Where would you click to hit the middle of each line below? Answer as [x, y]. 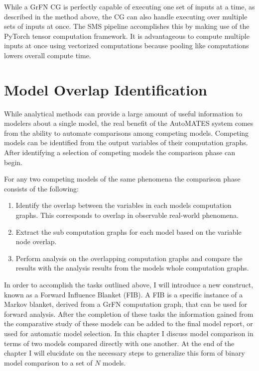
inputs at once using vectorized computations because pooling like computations [127, 46]
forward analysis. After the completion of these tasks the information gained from [129, 314]
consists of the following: [41, 188]
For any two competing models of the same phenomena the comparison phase [122, 179]
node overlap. [36, 241]
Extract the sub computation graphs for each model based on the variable [129, 232]
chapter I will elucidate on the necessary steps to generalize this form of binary [125, 353]
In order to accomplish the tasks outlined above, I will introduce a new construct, [129, 284]
